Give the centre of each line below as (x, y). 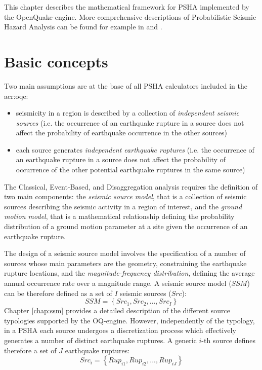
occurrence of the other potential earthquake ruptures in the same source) (130, 170)
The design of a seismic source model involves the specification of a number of (125, 253)
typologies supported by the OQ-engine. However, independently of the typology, (129, 320)
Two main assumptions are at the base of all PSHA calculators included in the (126, 85)
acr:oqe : (16, 96)
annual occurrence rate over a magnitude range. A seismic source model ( (118, 283)
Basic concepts (56, 61)
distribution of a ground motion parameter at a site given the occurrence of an (126, 226)
